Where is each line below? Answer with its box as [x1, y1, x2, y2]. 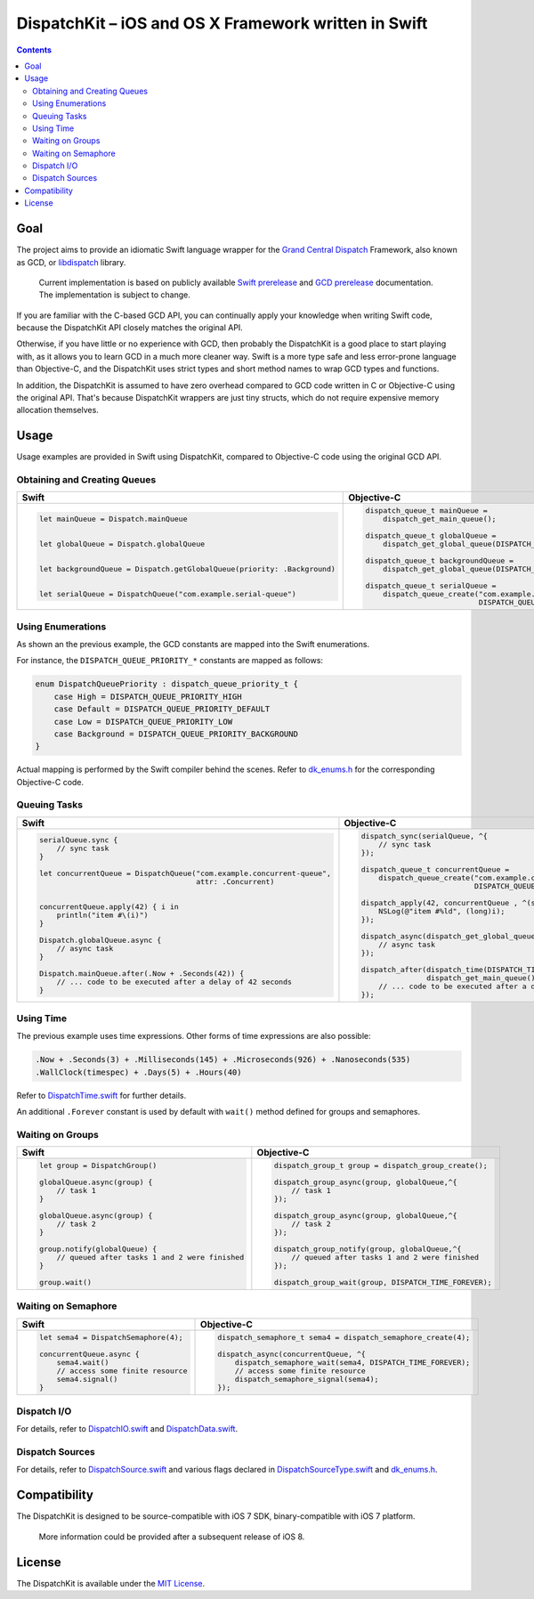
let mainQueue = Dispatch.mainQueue [38, 515, 188, 524]
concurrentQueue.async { [38, 1349, 140, 1359]
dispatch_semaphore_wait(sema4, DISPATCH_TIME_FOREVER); [234, 1358, 471, 1367]
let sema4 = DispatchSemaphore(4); [38, 1332, 183, 1342]
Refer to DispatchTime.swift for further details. [16, 1090, 187, 1100]
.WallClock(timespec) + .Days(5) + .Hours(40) [35, 1067, 242, 1077]
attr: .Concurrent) [196, 877, 275, 887]
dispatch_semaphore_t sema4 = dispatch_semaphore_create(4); [216, 1332, 471, 1342]
